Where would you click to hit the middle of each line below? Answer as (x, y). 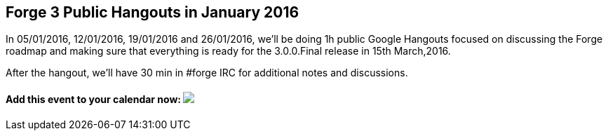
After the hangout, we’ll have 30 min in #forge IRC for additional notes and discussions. (207, 73)
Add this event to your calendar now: (94, 100)
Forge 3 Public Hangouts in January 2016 (153, 12)
